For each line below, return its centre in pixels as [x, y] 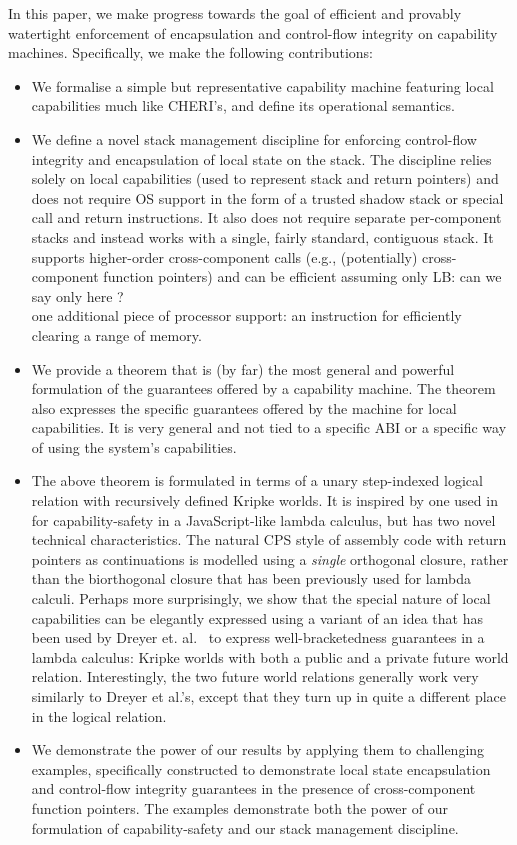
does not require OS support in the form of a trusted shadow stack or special [267, 197]
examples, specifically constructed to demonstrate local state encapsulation [261, 768]
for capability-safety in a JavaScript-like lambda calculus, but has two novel [263, 519]
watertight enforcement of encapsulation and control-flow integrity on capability [253, 32]
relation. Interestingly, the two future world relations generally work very [255, 676]
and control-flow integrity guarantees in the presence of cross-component [253, 788]
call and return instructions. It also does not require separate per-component [266, 217]
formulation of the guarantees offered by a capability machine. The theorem [263, 388]
